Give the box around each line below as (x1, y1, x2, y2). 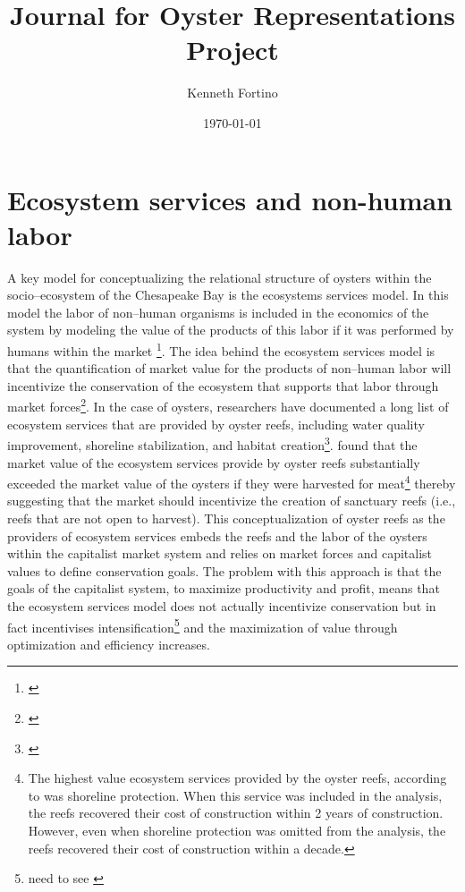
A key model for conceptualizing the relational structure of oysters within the (7, 268, 432, 286)
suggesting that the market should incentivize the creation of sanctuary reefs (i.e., (7, 491, 456, 510)
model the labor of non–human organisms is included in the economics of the (7, 302, 429, 321)
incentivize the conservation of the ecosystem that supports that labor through (7, 376, 439, 395)
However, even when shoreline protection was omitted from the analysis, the (28, 820, 446, 839)
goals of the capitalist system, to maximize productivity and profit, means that (7, 579, 440, 598)
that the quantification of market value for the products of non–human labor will (7, 359, 452, 378)
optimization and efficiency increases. (7, 634, 210, 653)
